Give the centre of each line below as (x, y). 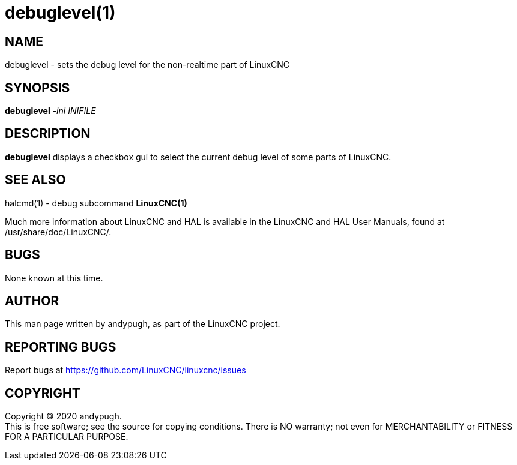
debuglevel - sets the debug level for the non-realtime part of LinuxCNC (147, 65)
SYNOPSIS (38, 88)
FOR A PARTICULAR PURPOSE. (67, 437)
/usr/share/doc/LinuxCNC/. (58, 232)
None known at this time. (54, 278)
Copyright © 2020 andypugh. (63, 416)
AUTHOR (32, 301)
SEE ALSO (35, 180)
